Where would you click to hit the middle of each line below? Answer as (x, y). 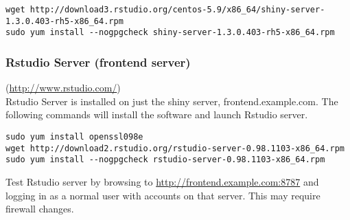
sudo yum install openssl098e (74, 136)
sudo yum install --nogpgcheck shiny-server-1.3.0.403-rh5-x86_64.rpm (170, 33)
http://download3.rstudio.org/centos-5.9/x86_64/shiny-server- (177, 10)
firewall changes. (40, 209)
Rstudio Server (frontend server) (98, 62)
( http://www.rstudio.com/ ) (63, 88)
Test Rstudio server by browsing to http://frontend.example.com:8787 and (162, 181)
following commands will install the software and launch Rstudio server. (157, 114)
